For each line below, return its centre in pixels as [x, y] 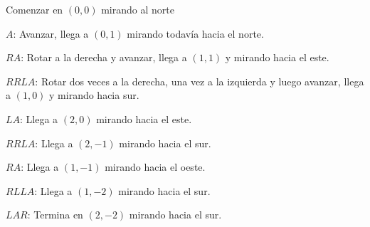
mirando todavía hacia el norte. [195, 33]
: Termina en [55, 215]
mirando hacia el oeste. [155, 167]
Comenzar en [35, 9]
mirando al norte [138, 9]
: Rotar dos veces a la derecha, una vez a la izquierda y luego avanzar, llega [200, 81]
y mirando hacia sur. [94, 95]
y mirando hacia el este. [277, 57]
